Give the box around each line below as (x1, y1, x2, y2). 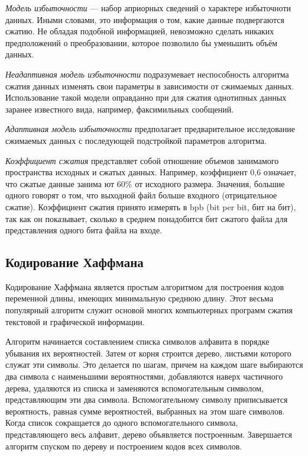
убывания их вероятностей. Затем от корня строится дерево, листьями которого (5, 346, 291, 359)
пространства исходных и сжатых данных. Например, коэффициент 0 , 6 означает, (5, 166, 297, 178)
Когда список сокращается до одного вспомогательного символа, (5, 416, 238, 429)
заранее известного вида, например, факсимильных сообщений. (5, 102, 234, 115)
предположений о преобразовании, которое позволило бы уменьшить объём (5, 36, 278, 49)
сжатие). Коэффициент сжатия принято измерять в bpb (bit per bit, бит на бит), (5, 200, 296, 213)
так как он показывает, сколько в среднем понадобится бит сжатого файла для (5, 212, 288, 224)
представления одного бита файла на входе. (5, 224, 163, 236)
